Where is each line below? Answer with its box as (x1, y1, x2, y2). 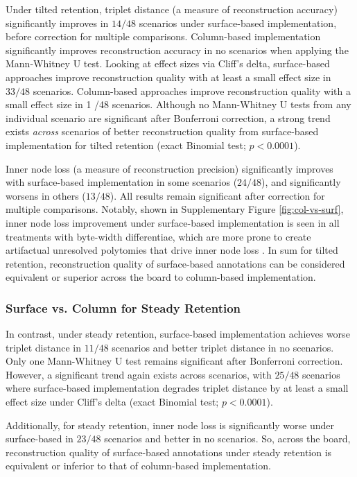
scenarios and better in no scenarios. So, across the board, (104, 431, 351, 446)
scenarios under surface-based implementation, (139, 15, 337, 30)
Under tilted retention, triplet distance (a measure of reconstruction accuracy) (6, 2, 338, 16)
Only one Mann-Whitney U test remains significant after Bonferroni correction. (6, 354, 343, 368)
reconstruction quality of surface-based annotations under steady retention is (6, 444, 332, 459)
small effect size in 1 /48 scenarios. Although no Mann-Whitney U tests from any (6, 97, 351, 112)
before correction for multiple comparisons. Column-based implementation (6, 29, 321, 44)
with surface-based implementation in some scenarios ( (6, 175, 238, 189)
